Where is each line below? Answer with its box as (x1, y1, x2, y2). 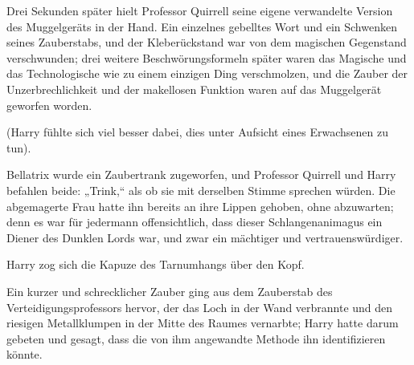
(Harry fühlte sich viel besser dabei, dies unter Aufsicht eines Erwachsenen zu (6, 124, 388, 140)
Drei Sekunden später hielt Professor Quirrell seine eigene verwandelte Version (6, 2, 393, 18)
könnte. (6, 346, 43, 363)
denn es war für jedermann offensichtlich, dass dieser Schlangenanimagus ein (6, 213, 383, 230)
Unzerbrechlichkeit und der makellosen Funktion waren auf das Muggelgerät (6, 80, 382, 97)
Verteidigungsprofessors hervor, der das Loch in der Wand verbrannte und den (6, 298, 393, 315)
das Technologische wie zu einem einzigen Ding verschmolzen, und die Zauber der (6, 65, 408, 82)
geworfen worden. (6, 96, 92, 113)
